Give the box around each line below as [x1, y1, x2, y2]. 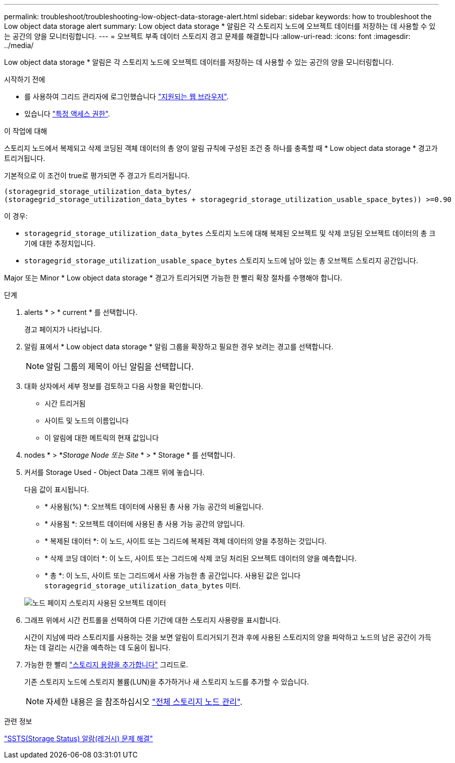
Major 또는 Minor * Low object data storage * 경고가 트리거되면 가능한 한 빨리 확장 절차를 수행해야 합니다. [4, 273, 342, 282]
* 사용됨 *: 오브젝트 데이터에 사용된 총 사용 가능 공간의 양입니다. [44, 519, 245, 528]
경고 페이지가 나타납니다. [24, 325, 102, 334]
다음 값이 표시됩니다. [24, 485, 89, 494]
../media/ [4, 41, 34, 50]
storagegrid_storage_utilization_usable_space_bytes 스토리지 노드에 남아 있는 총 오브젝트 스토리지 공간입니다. [24, 256, 418, 265]
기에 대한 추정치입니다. [24, 239, 96, 248]
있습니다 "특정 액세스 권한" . [24, 109, 110, 118]
